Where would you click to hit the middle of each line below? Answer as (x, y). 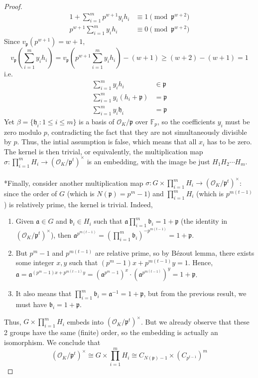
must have (31, 304)
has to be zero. (229, 142)
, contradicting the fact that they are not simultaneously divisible (147, 132)
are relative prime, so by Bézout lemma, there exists (175, 252)
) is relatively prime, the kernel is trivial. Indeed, (78, 204)
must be (238, 121)
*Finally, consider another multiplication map (74, 182)
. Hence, (200, 262)
